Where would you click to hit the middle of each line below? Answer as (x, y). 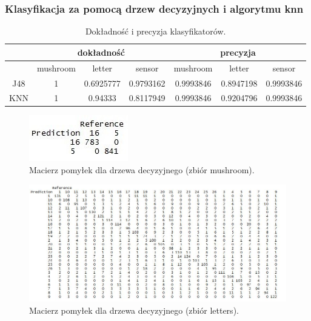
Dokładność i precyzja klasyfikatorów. (155, 31)
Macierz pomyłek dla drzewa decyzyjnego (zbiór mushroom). (142, 170)
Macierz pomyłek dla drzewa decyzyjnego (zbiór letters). (134, 310)
